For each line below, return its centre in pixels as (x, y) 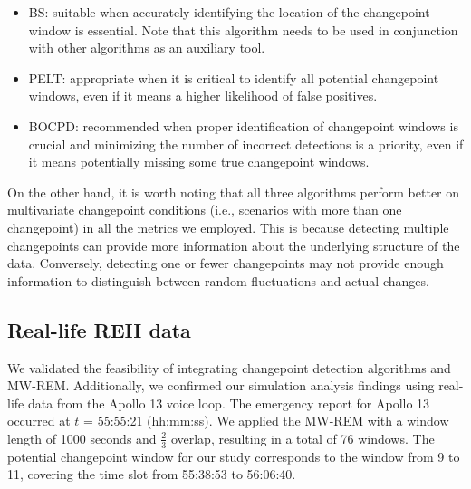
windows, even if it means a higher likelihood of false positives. (203, 96)
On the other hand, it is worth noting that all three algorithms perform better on (234, 192)
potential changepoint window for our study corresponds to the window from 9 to (234, 456)
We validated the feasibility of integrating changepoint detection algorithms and (229, 367)
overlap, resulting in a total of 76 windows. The (303, 438)
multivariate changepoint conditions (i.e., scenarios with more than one (205, 210)
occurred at (39, 421)
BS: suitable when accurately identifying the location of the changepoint (229, 12)
